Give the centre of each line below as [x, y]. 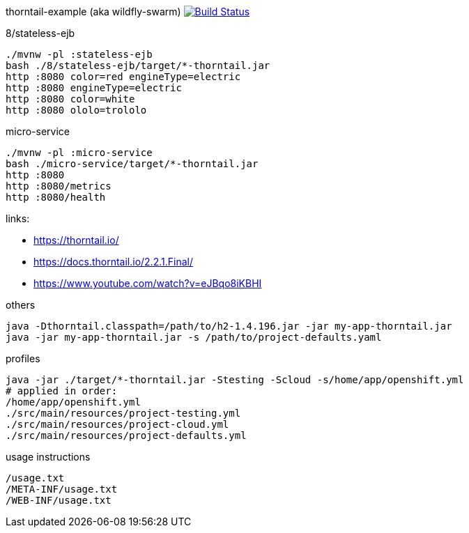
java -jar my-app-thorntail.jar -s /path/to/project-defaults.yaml [194, 337]
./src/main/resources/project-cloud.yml [117, 424]
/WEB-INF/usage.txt [59, 500]
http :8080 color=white [70, 99]
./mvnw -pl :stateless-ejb [79, 54]
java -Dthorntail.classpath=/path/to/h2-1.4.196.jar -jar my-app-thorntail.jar [229, 326]
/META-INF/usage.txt [62, 489]
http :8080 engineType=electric [94, 88]
